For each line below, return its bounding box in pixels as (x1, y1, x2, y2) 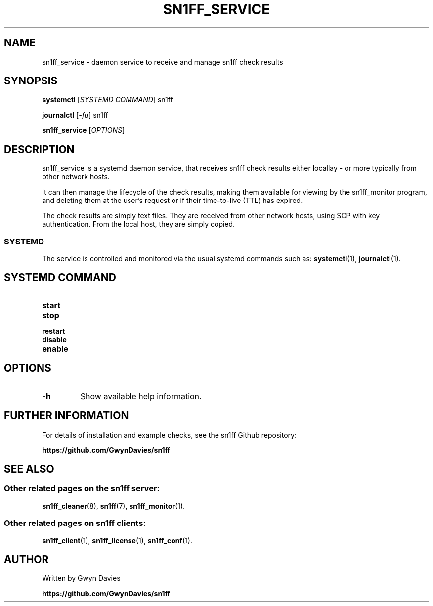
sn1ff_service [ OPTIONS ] (42, 126, 125, 135)
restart (42, 326, 65, 335)
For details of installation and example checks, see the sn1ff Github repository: (42, 430, 297, 439)
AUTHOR (4, 553, 49, 566)
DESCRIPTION (4, 143, 75, 156)
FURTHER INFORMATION (4, 409, 129, 422)
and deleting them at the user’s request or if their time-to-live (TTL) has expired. (42, 196, 303, 205)
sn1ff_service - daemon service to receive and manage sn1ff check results (42, 57, 283, 66)
